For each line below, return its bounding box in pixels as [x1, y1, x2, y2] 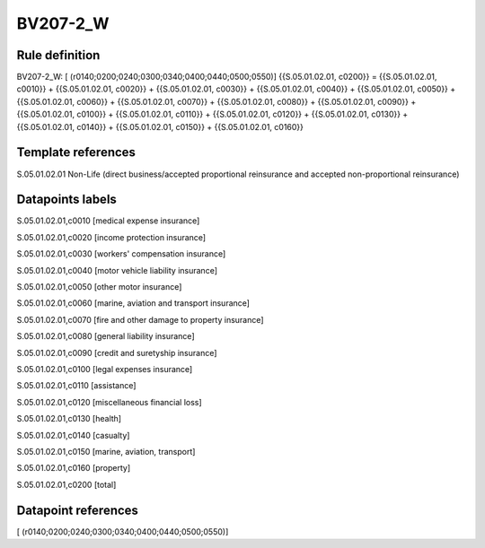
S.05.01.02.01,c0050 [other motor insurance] [16, 282, 182, 291]
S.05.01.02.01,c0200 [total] [16, 479, 117, 490]
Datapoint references [16, 502, 139, 518]
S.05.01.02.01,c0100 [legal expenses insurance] [16, 363, 193, 374]
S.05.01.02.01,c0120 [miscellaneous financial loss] [16, 396, 202, 407]
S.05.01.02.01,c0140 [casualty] [16, 430, 130, 440]
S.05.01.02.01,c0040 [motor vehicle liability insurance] [16, 265, 217, 275]
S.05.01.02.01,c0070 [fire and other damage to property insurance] [16, 314, 264, 325]
